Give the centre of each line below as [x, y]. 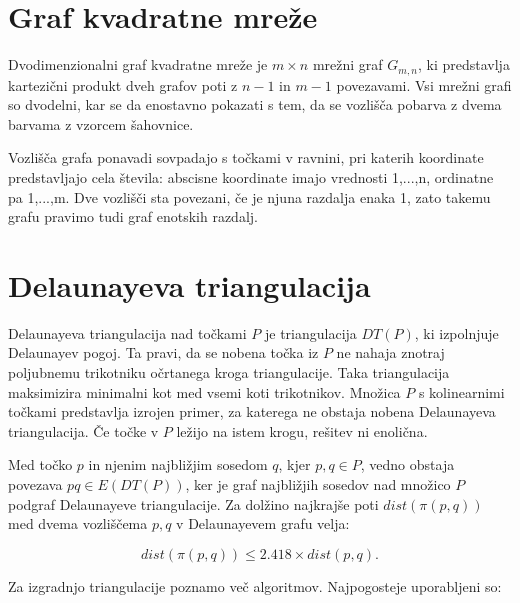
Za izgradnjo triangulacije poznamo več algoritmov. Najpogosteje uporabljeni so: [255, 585]
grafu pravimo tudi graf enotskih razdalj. [133, 216]
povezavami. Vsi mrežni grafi [424, 84]
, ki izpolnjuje [456, 332]
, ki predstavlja [463, 64]
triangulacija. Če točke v [83, 430]
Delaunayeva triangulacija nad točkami [127, 332]
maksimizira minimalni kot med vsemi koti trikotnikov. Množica [204, 391]
